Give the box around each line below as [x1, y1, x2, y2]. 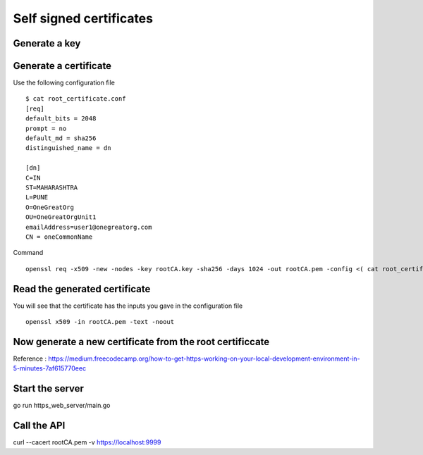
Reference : [13, 354, 47, 363]
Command [13, 249, 44, 257]
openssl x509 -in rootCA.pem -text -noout [25, 318, 175, 326]
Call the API [13, 420, 66, 432]
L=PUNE [25, 194, 49, 201]
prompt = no [25, 124, 67, 132]
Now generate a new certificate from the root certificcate [13, 335, 270, 348]
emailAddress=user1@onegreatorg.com [25, 223, 152, 231]
